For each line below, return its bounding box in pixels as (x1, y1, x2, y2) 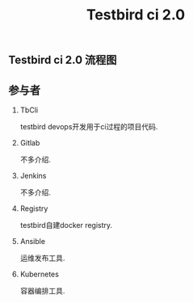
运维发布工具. (19, 253, 65, 263)
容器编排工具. (19, 286, 65, 296)
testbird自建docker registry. (19, 221, 113, 229)
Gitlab (19, 138, 40, 147)
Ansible (19, 237, 46, 246)
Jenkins (19, 171, 47, 180)
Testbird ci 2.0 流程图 (8, 53, 117, 67)
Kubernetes (19, 269, 59, 279)
